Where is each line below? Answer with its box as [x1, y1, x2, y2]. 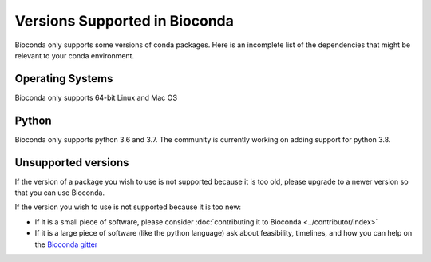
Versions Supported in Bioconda [14, 12, 235, 30]
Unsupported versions [14, 156, 129, 169]
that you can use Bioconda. [14, 188, 105, 197]
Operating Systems [14, 72, 113, 85]
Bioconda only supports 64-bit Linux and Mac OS [14, 93, 178, 102]
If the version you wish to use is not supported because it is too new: [14, 202, 242, 212]
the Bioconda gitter [34, 240, 98, 249]
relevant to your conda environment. [14, 50, 135, 60]
